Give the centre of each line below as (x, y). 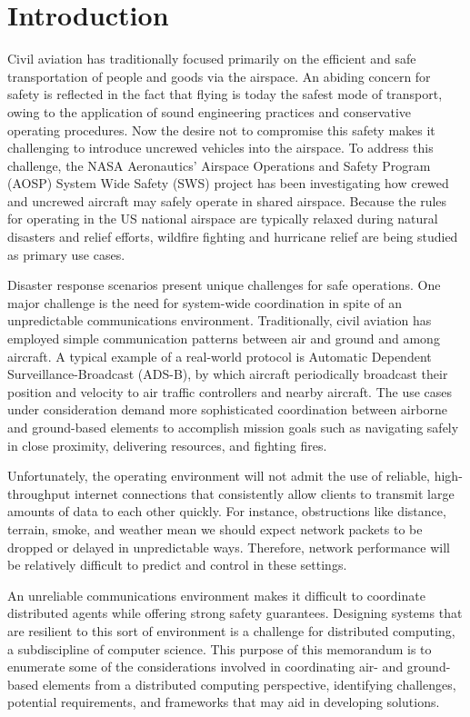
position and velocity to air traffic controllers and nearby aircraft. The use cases (230, 391)
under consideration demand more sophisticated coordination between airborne (227, 409)
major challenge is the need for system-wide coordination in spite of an (205, 302)
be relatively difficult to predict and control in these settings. (177, 565)
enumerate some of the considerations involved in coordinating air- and (205, 667)
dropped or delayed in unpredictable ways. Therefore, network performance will (229, 547)
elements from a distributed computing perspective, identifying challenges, (249, 684)
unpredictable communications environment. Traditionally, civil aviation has (220, 320)
